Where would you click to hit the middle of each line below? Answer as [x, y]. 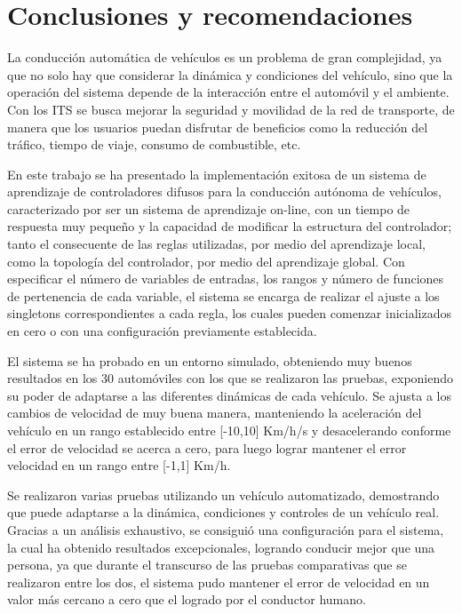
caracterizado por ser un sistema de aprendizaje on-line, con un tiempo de [209, 208]
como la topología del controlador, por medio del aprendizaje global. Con [206, 261]
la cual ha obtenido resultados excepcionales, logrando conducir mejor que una [221, 547]
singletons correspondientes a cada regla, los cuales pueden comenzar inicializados [229, 313]
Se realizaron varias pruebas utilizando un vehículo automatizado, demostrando [223, 494]
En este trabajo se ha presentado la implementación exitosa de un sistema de [217, 174]
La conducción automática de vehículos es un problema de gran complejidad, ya [225, 57]
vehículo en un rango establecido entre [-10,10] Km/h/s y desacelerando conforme [229, 430]
